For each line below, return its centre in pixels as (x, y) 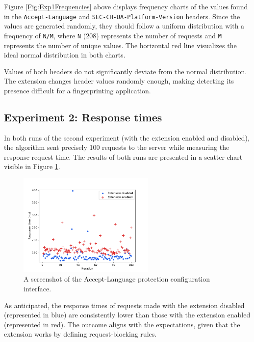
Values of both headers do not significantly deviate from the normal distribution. (126, 71)
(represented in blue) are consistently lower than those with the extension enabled (127, 315)
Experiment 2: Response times (83, 117)
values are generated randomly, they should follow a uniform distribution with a (124, 26)
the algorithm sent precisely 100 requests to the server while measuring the (117, 147)
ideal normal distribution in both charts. (65, 55)
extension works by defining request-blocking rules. (80, 334)
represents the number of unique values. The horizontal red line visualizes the (120, 45)
